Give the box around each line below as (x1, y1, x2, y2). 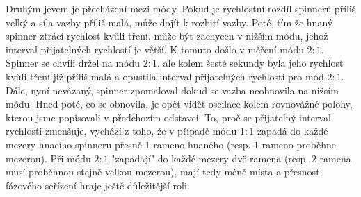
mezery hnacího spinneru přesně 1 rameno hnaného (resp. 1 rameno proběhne (6, 137, 336, 151)
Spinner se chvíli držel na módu (6, 55, 141, 70)
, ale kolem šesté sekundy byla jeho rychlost (157, 55, 344, 70)
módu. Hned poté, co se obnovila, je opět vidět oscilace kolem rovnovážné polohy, (6, 96, 353, 111)
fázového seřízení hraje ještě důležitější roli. (6, 178, 190, 192)
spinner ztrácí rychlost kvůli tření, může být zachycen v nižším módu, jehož (6, 28, 328, 43)
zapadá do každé (257, 123, 328, 138)
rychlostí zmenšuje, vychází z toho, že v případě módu (6, 123, 237, 138)
